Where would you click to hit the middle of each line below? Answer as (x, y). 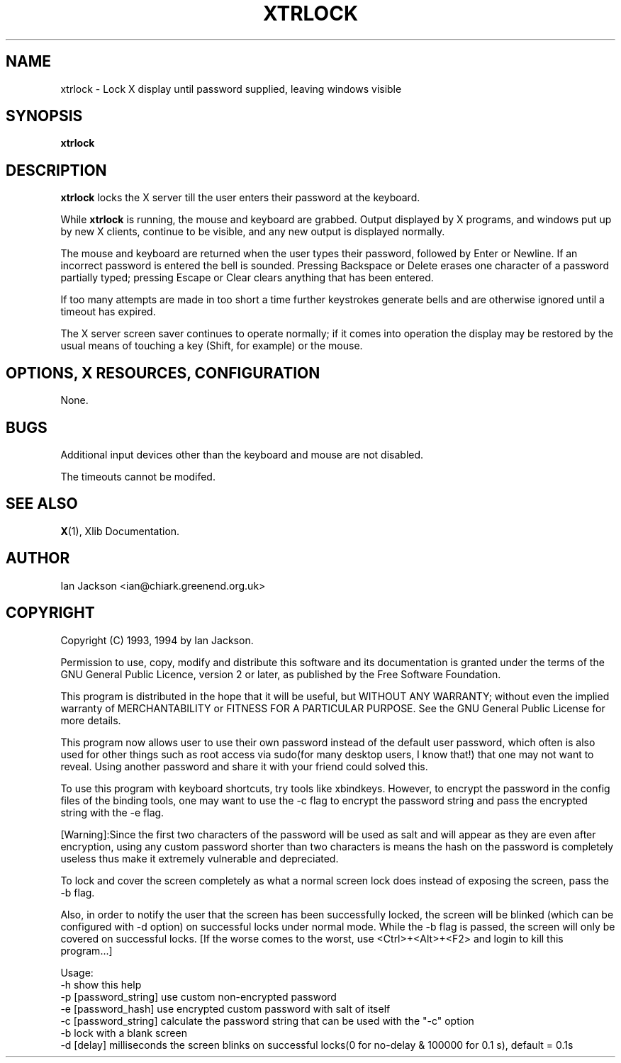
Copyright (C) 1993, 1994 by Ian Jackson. (157, 640)
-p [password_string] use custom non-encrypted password (198, 996)
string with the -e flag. (112, 812)
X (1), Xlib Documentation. (120, 531)
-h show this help (101, 984)
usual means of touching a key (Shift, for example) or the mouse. (212, 346)
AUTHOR (38, 558)
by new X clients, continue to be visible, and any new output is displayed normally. (253, 232)
